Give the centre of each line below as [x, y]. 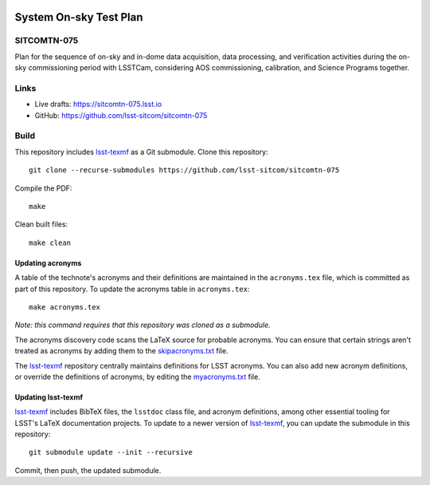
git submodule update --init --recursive [111, 452]
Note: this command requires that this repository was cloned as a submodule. [143, 325]
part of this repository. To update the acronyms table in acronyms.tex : [132, 289]
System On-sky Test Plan [79, 17]
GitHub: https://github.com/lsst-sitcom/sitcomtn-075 [121, 115]
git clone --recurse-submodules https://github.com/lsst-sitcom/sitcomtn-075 [184, 170]
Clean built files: [41, 224]
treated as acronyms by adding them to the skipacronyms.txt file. [121, 351]
